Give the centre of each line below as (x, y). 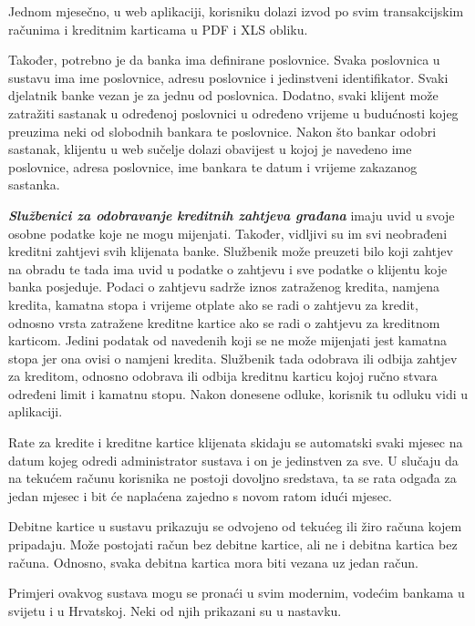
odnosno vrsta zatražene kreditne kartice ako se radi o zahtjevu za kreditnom (224, 322)
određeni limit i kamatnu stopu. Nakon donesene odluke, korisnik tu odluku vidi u (238, 393)
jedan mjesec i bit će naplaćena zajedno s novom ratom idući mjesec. (200, 495)
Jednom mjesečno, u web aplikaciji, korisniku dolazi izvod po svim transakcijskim (236, 11)
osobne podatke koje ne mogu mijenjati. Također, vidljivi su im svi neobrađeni (228, 233)
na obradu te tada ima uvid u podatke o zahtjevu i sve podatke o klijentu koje (228, 268)
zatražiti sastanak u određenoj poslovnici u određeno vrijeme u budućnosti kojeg (233, 113)
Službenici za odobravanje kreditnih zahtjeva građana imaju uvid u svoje (232, 215)
